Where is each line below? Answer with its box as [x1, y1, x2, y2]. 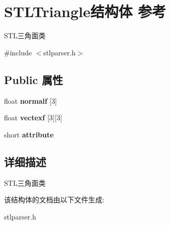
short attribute [4, 129, 54, 139]
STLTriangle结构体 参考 [4, 1, 166, 22]
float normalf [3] [4, 95, 57, 106]
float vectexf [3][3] [4, 112, 62, 123]
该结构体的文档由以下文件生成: [4, 194, 104, 205]
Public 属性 [4, 71, 63, 87]
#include [4, 47, 32, 57]
